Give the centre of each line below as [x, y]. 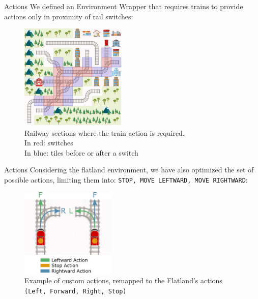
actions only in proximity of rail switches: [69, 16]
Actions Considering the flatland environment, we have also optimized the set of [129, 170]
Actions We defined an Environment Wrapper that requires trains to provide [124, 6]
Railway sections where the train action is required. [105, 132]
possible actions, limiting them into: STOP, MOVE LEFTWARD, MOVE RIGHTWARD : [126, 179]
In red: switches [49, 143]
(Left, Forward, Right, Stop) [76, 291]
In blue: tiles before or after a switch [81, 152]
